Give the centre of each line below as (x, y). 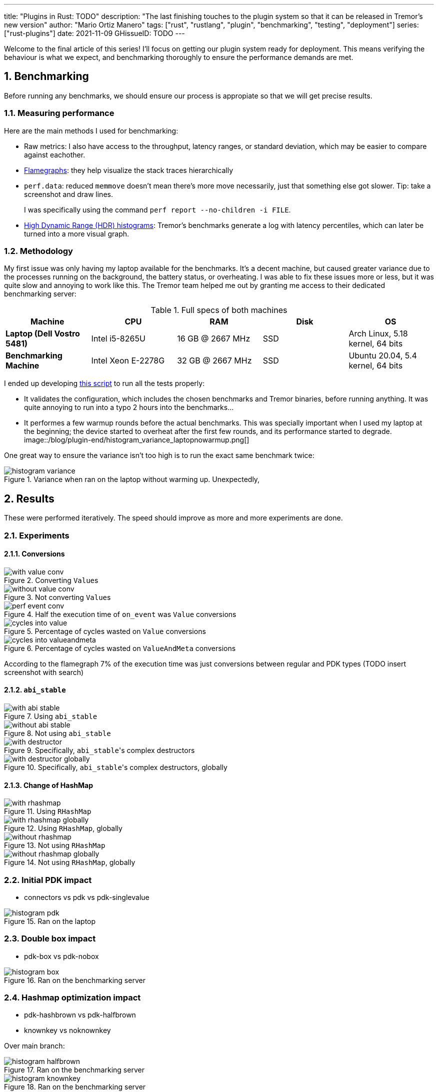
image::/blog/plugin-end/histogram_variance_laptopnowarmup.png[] (137, 440)
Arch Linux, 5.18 (378, 334)
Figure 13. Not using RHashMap (55, 845)
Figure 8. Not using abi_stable (57, 733)
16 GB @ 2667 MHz (214, 339)
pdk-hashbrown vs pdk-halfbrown (80, 1015)
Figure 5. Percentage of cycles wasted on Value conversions (105, 631)
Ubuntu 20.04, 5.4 (383, 356)
